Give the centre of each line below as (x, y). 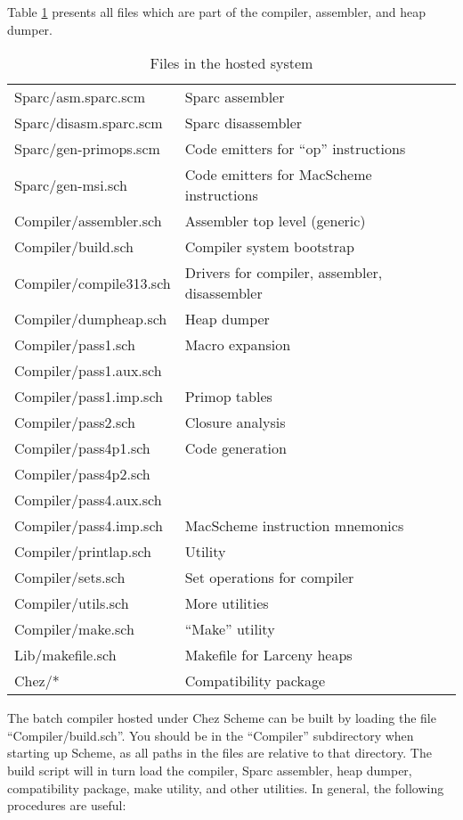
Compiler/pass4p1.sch (82, 448)
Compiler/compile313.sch (93, 283)
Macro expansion (238, 345)
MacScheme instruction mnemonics (294, 526)
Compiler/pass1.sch (75, 345)
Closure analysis (235, 422)
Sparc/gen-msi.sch (71, 184)
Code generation (236, 448)
